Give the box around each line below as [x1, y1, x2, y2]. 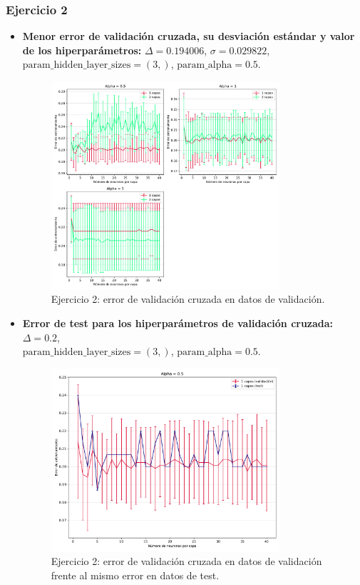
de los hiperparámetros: [22, 42, 142, 57]
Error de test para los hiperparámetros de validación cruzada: [22, 315, 334, 330]
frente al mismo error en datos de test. [51, 567, 220, 582]
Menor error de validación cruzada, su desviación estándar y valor [22, 29, 355, 44]
